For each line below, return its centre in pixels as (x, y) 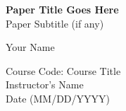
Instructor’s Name (45, 84)
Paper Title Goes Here (62, 9)
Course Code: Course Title (63, 70)
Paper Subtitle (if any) (55, 23)
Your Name (30, 47)
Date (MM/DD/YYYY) (58, 98)
